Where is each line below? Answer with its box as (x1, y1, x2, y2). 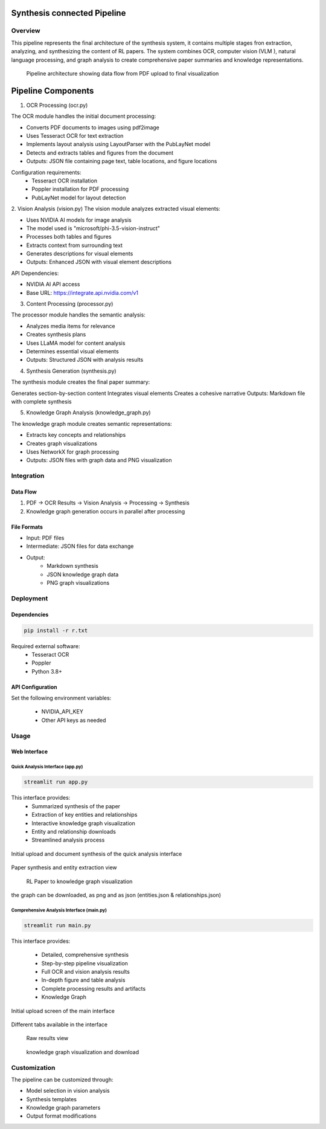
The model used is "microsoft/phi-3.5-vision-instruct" (26, 224, 160, 232)
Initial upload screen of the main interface (11, 1007, 115, 1014)
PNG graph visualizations (46, 579, 110, 586)
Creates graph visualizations (26, 440, 98, 447)
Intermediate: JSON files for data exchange (26, 542, 134, 550)
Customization (11, 1063, 56, 1072)
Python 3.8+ (31, 667, 63, 675)
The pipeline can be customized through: (11, 1076, 113, 1083)
